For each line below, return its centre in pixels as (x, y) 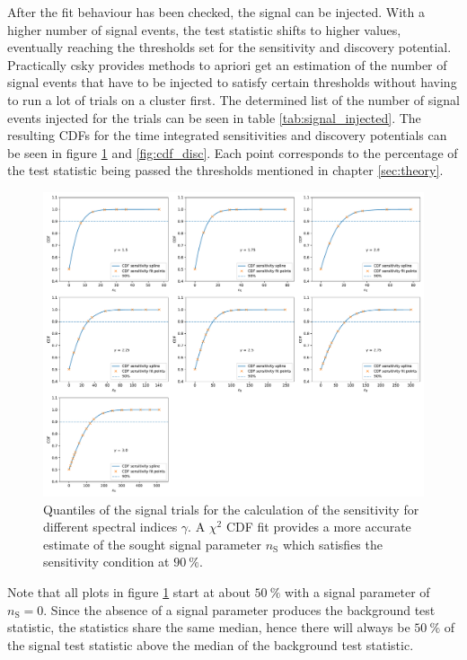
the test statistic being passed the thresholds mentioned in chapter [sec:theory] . (225, 170)
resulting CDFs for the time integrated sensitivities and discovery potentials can (227, 135)
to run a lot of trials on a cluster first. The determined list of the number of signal (233, 99)
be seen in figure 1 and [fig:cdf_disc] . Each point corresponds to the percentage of (233, 152)
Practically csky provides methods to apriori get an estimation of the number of (227, 64)
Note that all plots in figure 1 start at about (129, 592)
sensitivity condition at (106, 562)
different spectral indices (110, 527)
